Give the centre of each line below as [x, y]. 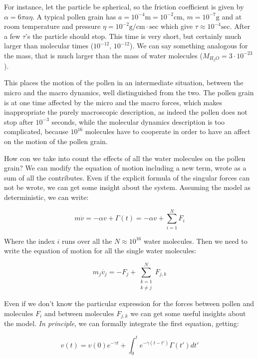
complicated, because [36, 131]
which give [177, 26]
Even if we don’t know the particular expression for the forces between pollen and [129, 303]
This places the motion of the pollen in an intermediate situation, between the [124, 83]
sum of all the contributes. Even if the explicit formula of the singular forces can [127, 177]
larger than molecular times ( [49, 46]
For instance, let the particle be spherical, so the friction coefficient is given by [124, 6]
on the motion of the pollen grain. [56, 141]
